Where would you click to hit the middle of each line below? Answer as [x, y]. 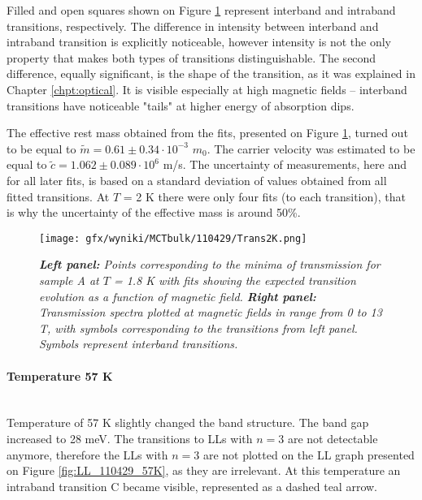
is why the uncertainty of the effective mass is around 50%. [154, 212]
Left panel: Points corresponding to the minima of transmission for [210, 264]
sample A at [69, 280]
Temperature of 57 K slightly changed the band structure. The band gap [188, 422]
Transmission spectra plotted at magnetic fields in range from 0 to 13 [211, 312]
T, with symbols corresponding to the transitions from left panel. [198, 328]
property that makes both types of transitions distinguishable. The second [191, 57]
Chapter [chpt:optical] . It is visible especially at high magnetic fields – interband [207, 89]
